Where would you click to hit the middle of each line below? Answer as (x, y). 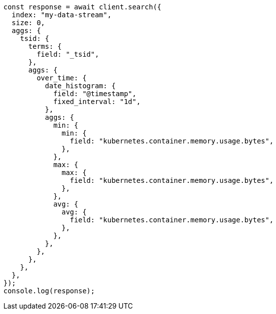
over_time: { (62, 78)
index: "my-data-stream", (62, 15)
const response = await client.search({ (83, 7)
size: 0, (28, 23)
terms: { (45, 46)
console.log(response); (49, 291)
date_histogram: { (80, 86)
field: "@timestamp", (95, 94)
